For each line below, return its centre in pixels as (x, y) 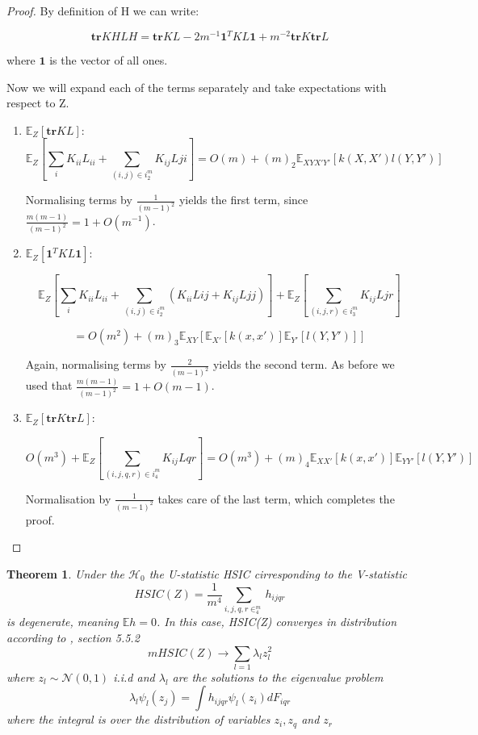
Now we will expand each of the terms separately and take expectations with (197, 87)
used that (49, 385)
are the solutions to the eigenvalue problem (278, 677)
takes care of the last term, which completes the (276, 498)
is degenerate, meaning (63, 622)
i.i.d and (134, 677)
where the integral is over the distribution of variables (138, 719)
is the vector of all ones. (109, 60)
